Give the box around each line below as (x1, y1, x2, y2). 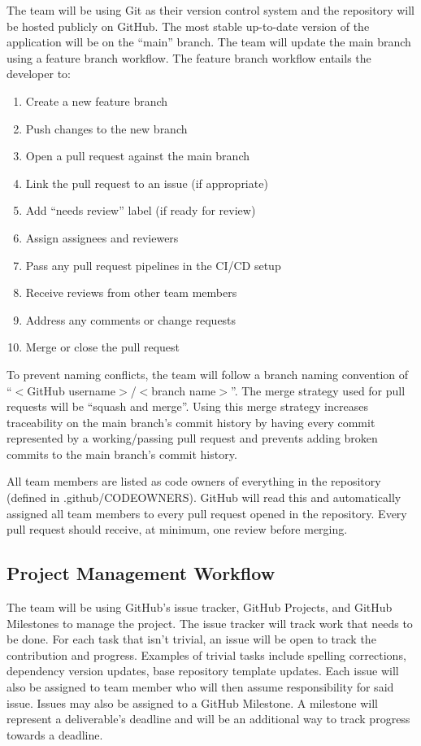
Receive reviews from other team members (25, 284, 237, 301)
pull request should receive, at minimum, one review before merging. (7, 521, 348, 538)
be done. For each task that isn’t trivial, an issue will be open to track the (7, 630, 376, 648)
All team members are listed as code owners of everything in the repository (7, 473, 381, 490)
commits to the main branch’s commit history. (7, 445, 237, 462)
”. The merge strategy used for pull (230, 382, 406, 399)
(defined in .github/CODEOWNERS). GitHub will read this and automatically (7, 489, 401, 506)
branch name (151, 382, 216, 399)
